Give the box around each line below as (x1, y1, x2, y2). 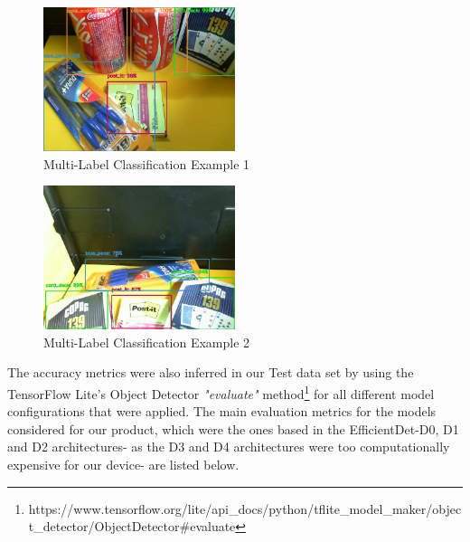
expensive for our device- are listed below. (7, 455, 240, 473)
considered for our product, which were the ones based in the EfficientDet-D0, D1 (7, 419, 459, 438)
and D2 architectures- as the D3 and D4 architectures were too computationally (7, 437, 450, 456)
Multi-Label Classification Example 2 (43, 332, 250, 351)
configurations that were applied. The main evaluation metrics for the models (7, 402, 437, 421)
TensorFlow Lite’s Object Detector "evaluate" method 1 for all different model (7, 381, 435, 403)
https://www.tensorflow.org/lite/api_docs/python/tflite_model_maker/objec (28, 499, 462, 518)
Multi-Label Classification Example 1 (43, 154, 250, 173)
